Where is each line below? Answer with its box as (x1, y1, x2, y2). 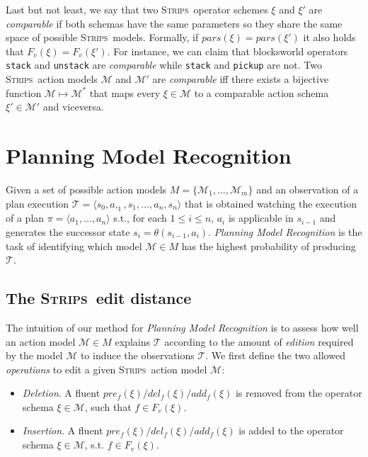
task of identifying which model (6, 238, 142, 253)
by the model (6, 348, 63, 363)
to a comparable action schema (194, 85, 329, 100)
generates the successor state (6, 224, 130, 239)
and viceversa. (42, 99, 104, 114)
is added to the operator (238, 423, 344, 438)
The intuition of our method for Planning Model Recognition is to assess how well (6, 320, 359, 334)
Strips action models (6, 72, 98, 86)
